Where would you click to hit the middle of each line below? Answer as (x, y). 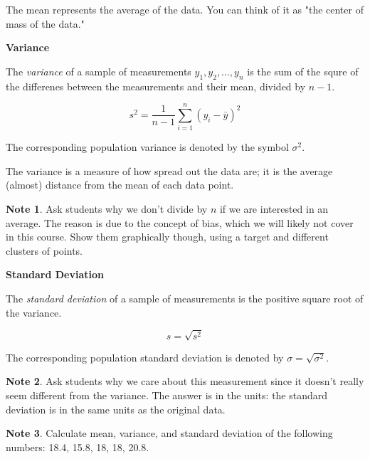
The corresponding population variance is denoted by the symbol (147, 147)
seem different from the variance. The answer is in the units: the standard (167, 395)
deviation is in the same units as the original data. (116, 409)
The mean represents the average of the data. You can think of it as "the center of (185, 9)
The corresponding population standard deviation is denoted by (145, 357)
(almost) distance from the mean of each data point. (120, 185)
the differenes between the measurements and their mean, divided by (156, 86)
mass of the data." (45, 23)
